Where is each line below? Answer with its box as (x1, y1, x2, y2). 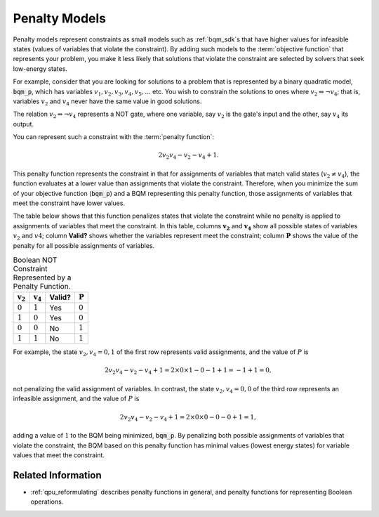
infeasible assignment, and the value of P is (13, 394, 140, 403)
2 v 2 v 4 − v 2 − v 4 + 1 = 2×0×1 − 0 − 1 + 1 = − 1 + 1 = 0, (104, 366, 272, 376)
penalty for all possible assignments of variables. (13, 241, 155, 249)
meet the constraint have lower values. (13, 199, 126, 207)
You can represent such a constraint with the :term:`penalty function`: (13, 133, 214, 141)
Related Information (13, 469, 102, 481)
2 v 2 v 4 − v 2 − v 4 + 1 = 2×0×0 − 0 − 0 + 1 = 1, (119, 413, 256, 423)
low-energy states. (13, 64, 68, 73)
